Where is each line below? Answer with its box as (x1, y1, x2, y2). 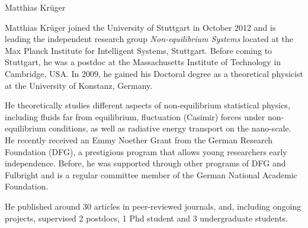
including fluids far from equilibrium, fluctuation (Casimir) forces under (5, 110, 265, 123)
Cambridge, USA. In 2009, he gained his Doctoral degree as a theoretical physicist (5, 67, 303, 79)
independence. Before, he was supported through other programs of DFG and (5, 157, 286, 169)
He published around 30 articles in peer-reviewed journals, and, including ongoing (5, 200, 301, 212)
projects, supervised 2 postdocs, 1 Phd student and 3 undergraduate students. (5, 211, 288, 224)
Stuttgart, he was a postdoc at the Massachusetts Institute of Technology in (5, 56, 281, 68)
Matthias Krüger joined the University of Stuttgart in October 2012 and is (5, 21, 276, 33)
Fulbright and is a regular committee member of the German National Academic (5, 168, 298, 181)
